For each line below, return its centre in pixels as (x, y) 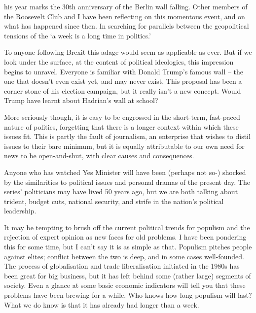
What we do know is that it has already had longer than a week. (102, 304)
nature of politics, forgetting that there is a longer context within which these (121, 126)
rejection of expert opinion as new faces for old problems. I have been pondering (125, 237)
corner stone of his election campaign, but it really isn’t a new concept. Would (123, 90)
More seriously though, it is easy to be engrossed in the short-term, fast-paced (122, 117)
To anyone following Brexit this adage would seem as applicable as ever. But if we (128, 52)
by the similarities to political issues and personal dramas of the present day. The (127, 182)
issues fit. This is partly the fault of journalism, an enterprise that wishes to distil (127, 136)
